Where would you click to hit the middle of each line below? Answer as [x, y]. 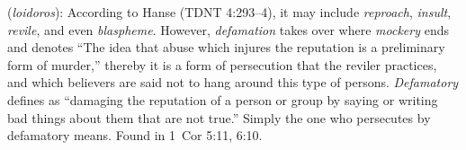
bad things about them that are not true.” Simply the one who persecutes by [219, 117]
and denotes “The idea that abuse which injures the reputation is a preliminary [226, 47]
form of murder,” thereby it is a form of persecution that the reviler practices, [222, 64]
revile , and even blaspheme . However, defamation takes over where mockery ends [228, 29]
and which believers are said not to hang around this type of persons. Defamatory [233, 82]
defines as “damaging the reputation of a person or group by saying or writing [223, 99]
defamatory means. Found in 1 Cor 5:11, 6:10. [135, 135]
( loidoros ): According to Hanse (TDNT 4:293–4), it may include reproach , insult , [229, 12]
